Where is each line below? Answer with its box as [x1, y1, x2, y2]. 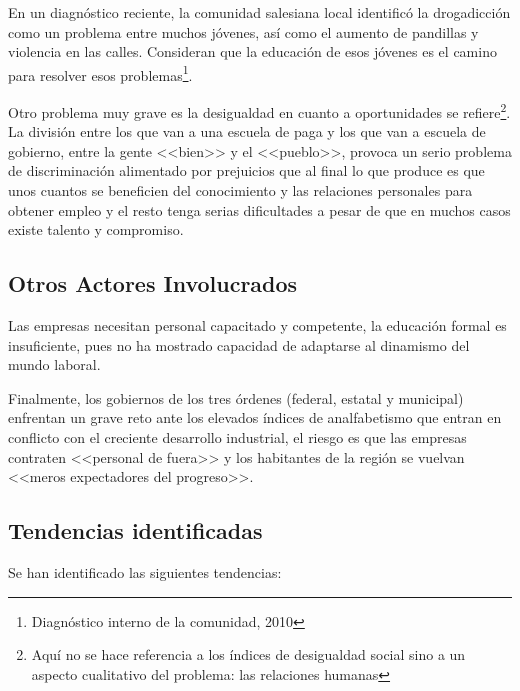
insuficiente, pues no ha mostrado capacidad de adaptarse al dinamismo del [8, 334, 470, 355]
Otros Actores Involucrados [8, 268, 298, 299]
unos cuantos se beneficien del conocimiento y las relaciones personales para [8, 180, 473, 201]
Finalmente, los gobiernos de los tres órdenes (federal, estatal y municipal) [8, 387, 464, 408]
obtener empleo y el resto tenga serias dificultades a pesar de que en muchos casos [8, 199, 511, 220]
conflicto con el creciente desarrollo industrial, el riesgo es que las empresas [8, 427, 467, 448]
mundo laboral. [8, 354, 101, 375]
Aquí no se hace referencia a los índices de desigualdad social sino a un [31, 644, 466, 665]
